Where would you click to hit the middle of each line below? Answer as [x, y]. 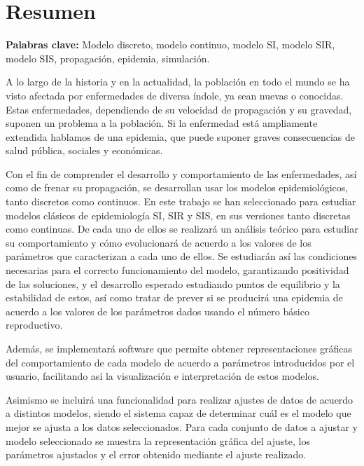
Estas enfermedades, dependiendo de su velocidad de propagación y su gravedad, [179, 109]
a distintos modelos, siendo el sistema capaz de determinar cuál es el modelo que [178, 413]
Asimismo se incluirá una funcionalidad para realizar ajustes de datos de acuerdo [180, 399]
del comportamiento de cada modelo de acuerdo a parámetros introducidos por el [180, 362]
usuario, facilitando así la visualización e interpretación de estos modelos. [162, 376]
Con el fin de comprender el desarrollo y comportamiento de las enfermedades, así [181, 173]
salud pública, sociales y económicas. [84, 150]
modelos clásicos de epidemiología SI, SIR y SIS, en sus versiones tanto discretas [178, 215]
